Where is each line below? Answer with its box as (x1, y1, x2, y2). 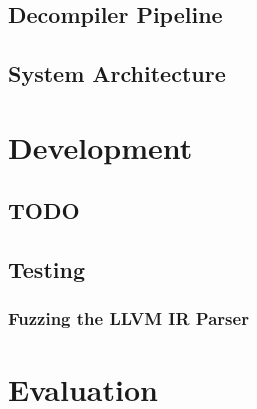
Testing (8, 254, 85, 285)
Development (8, 126, 193, 167)
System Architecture (8, 58, 226, 89)
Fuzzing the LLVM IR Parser (8, 306, 249, 331)
